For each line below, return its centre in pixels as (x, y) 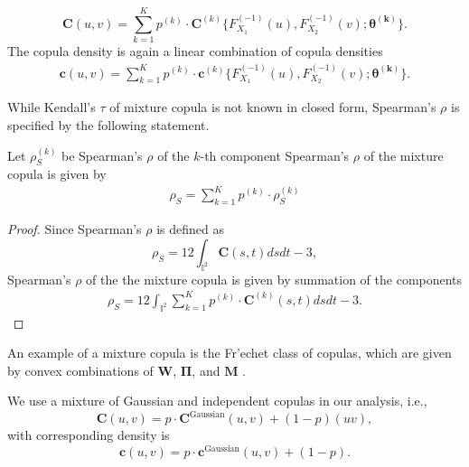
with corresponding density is (89, 435)
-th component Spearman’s (275, 155)
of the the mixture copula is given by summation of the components (274, 279)
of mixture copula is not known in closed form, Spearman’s (273, 107)
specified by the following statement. (108, 124)
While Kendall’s (52, 107)
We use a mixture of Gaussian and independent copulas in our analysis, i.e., (217, 401)
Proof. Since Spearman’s (75, 229)
